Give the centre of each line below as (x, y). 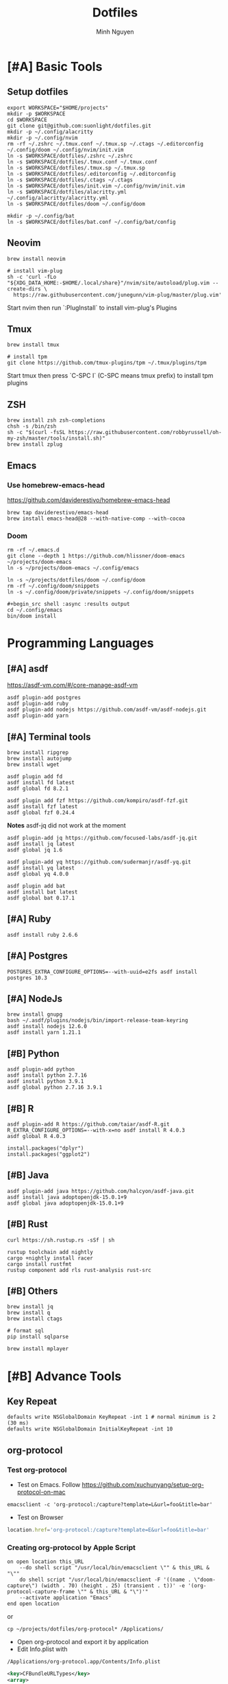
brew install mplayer (38, 1349)
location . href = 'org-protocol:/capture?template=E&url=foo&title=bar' (109, 1530)
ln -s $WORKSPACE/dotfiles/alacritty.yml (67, 192)
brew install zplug (35, 444)
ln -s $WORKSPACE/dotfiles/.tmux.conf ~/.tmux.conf (82, 162)
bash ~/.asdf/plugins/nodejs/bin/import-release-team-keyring (98, 1021)
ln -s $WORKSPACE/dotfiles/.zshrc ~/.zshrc (70, 156)
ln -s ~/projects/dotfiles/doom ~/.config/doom (76, 580)
